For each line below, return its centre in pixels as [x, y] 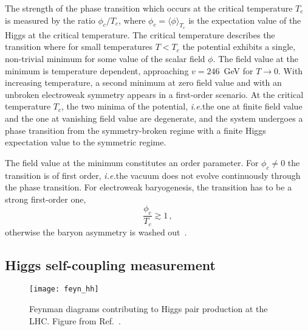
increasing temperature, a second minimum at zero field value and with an [143, 82]
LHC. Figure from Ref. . [75, 320]
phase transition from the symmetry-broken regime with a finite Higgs [135, 130]
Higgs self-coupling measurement [110, 264]
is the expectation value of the [245, 20]
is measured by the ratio [50, 20]
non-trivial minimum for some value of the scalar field [105, 58]
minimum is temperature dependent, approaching [97, 70]
